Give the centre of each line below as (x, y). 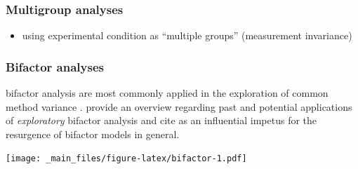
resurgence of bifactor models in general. (93, 134)
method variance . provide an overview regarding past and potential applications (179, 106)
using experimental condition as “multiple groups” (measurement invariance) (187, 35)
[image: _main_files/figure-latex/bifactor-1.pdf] (126, 159)
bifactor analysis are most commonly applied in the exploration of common (167, 93)
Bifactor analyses (55, 66)
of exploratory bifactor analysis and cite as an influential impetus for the (161, 120)
